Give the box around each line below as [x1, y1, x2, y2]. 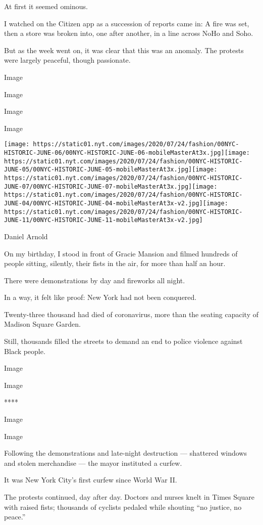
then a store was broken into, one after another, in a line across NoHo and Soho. [4, 28, 253, 38]
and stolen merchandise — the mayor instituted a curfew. [4, 457, 182, 468]
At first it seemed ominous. [4, 1, 88, 11]
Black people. [4, 345, 45, 356]
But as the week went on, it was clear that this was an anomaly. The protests [4, 45, 244, 55]
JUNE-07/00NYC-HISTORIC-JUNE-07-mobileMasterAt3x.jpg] [4, 183, 192, 190]
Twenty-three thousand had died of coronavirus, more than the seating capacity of [4, 309, 259, 319]
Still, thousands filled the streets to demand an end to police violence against [4, 336, 243, 346]
